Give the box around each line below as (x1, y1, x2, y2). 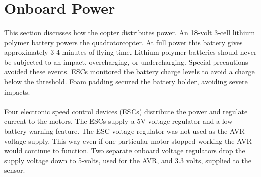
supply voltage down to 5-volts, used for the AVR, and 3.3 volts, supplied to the (4, 155, 252, 165)
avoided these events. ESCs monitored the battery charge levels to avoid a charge (4, 66, 255, 77)
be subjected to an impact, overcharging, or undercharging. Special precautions (4, 56, 248, 67)
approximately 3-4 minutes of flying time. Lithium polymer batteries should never (4, 47, 257, 57)
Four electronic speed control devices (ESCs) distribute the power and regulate (4, 106, 248, 116)
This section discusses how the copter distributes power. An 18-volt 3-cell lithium (4, 27, 255, 37)
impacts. (4, 86, 30, 97)
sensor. (4, 165, 25, 175)
